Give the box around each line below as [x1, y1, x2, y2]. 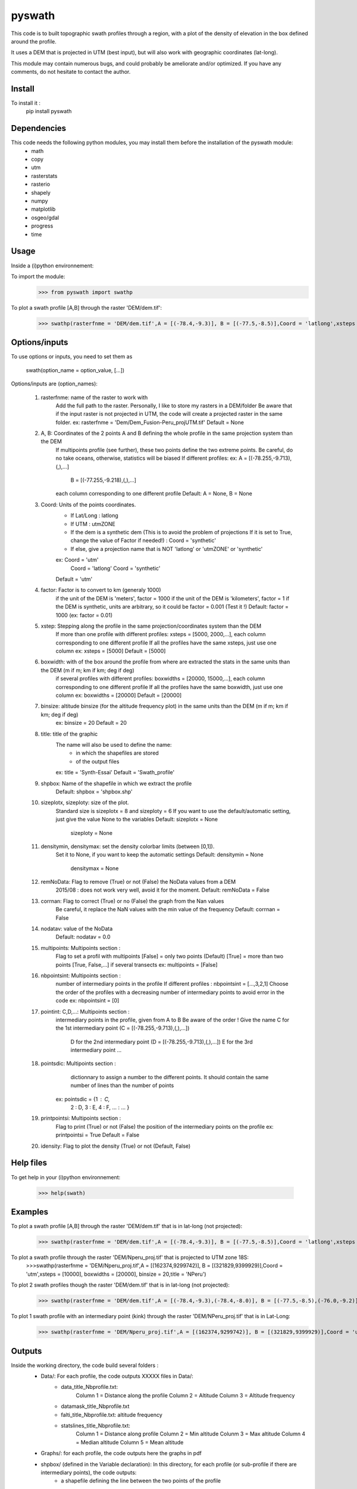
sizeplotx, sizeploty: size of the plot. [40, 799, 129, 806]
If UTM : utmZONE [70, 520, 116, 527]
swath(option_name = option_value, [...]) [26, 366, 125, 373]
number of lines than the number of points [70, 1082, 174, 1089]
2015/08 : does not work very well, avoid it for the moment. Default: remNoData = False [55, 886, 270, 893]
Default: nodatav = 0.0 [55, 933, 111, 940]
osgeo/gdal [31, 214, 59, 221]
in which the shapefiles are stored [76, 749, 159, 756]
